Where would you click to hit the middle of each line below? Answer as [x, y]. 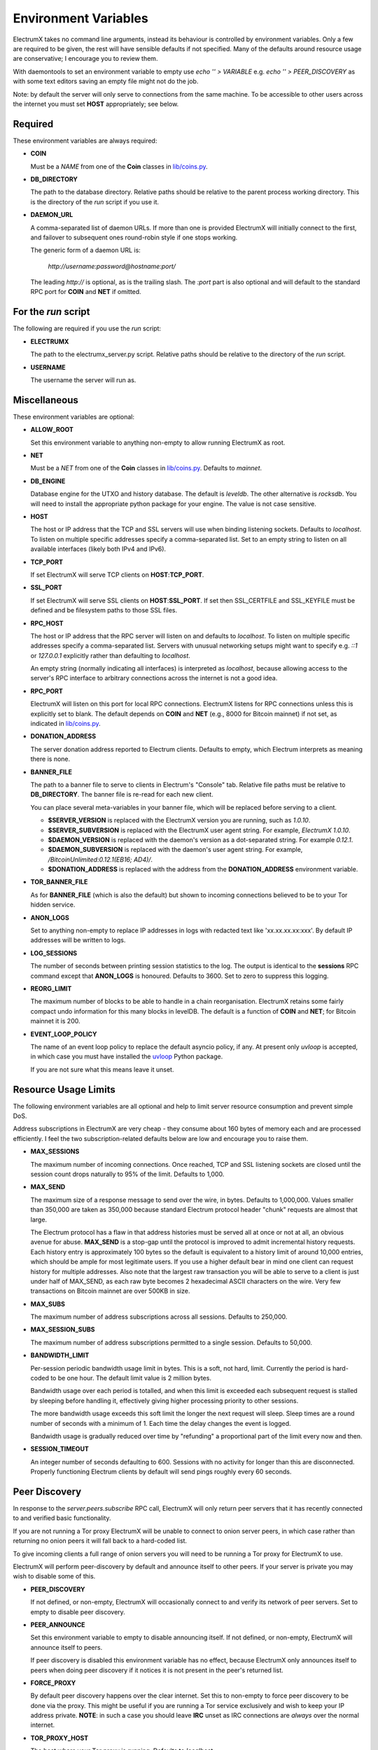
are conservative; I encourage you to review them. [85, 59]
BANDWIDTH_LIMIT [60, 1355]
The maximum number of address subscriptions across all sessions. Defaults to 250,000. [159, 1317]
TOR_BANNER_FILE [59, 882]
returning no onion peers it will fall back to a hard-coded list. [100, 1541]
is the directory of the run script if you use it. [94, 202]
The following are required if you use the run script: [87, 328]
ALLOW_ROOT [52, 430]
